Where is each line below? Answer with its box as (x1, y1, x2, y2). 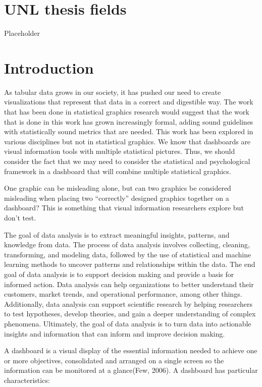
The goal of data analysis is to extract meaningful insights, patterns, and (4, 229, 230, 240)
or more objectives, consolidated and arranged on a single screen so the (4, 355, 224, 365)
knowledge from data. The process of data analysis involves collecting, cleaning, (4, 239, 250, 250)
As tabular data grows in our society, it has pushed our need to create (4, 86, 221, 97)
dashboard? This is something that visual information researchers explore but (4, 202, 244, 213)
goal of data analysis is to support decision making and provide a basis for (4, 268, 234, 279)
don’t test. (4, 212, 36, 223)
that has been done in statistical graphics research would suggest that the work (4, 106, 249, 117)
